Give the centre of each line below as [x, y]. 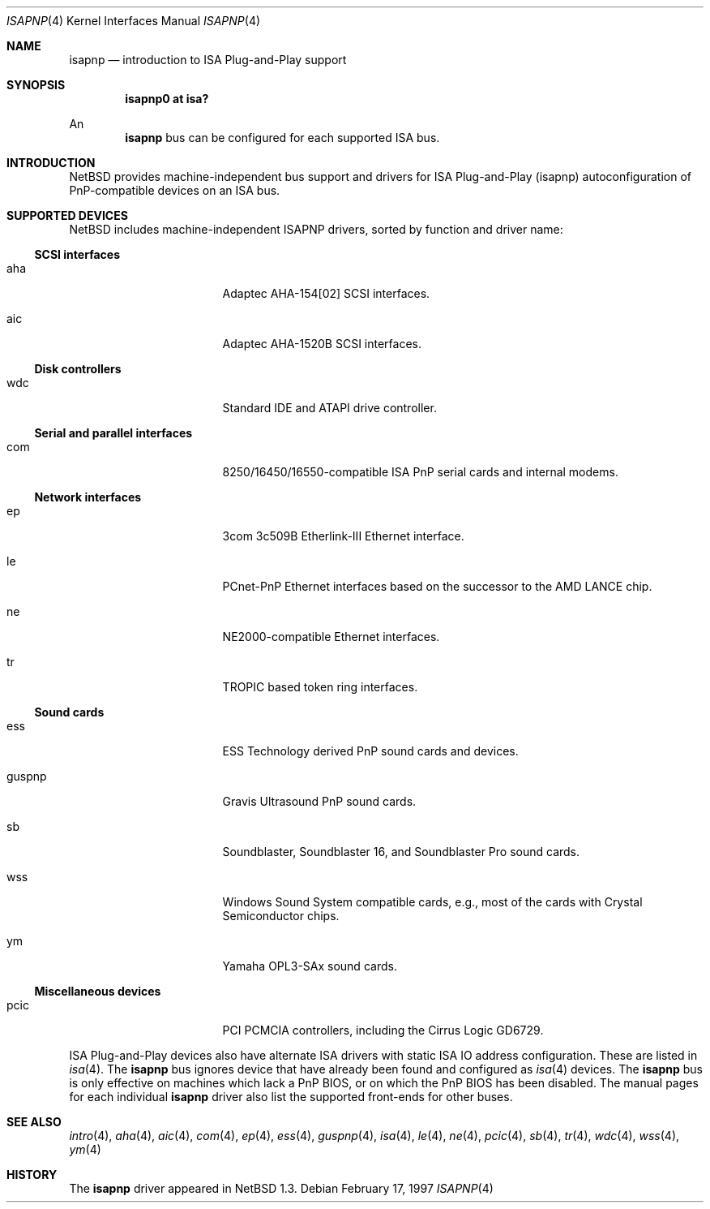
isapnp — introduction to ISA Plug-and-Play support [208, 60]
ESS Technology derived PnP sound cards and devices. [370, 751]
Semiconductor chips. [281, 916]
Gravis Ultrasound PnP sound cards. [319, 801]
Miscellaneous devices [98, 991]
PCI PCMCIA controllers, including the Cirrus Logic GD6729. [383, 1030]
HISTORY [32, 1175]
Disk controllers [78, 369]
